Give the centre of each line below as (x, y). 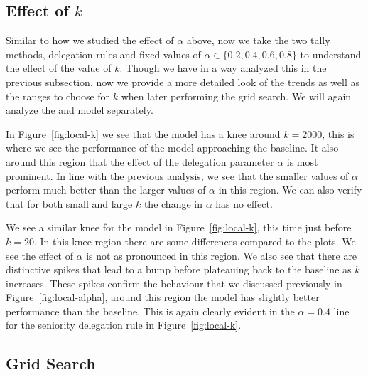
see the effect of (39, 255)
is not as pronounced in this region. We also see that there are (222, 255)
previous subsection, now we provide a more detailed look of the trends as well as (183, 81)
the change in (173, 203)
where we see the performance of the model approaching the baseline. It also (172, 148)
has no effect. (244, 203)
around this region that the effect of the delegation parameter (140, 161)
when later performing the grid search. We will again (236, 96)
